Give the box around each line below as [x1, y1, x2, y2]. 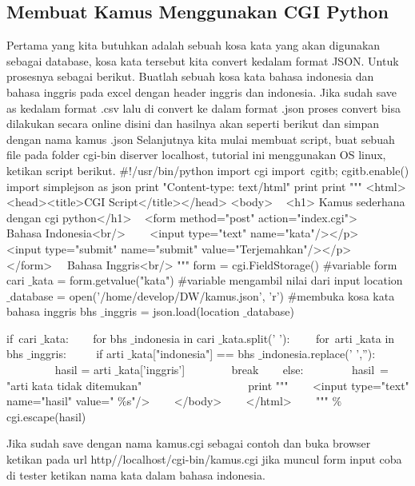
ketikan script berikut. [6, 161, 116, 178]
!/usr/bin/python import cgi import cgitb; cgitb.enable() [129, 161, 409, 178]
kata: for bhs [44, 329, 127, 346]
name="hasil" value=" [6, 392, 114, 409]
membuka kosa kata [297, 287, 395, 304]
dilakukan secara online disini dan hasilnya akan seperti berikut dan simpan [6, 115, 380, 132]
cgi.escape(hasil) [6, 408, 86, 424]
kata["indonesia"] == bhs [131, 345, 255, 362]
